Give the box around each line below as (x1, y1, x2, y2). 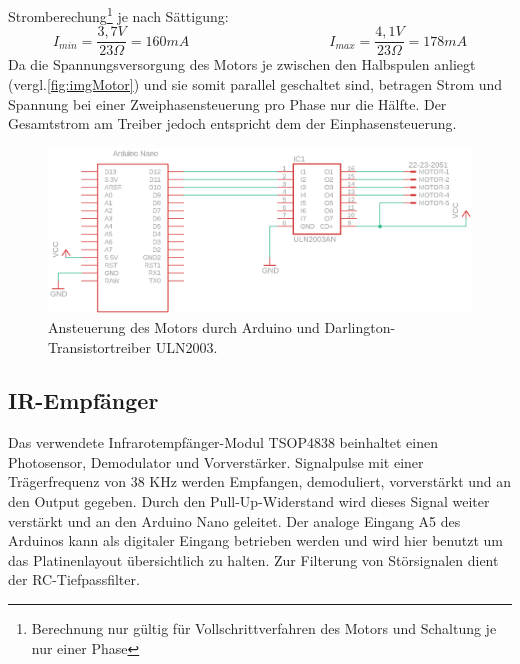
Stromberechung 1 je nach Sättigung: (8, 3, 229, 26)
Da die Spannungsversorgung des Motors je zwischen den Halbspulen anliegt (8, 54, 476, 75)
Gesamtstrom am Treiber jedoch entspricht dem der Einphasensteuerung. (8, 113, 457, 134)
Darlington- (324, 316, 396, 337)
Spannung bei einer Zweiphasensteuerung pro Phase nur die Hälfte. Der (8, 93, 447, 114)
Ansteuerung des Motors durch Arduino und (48, 316, 320, 337)
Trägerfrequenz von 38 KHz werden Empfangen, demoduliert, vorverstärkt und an (8, 471, 512, 492)
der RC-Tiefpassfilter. (8, 569, 140, 590)
